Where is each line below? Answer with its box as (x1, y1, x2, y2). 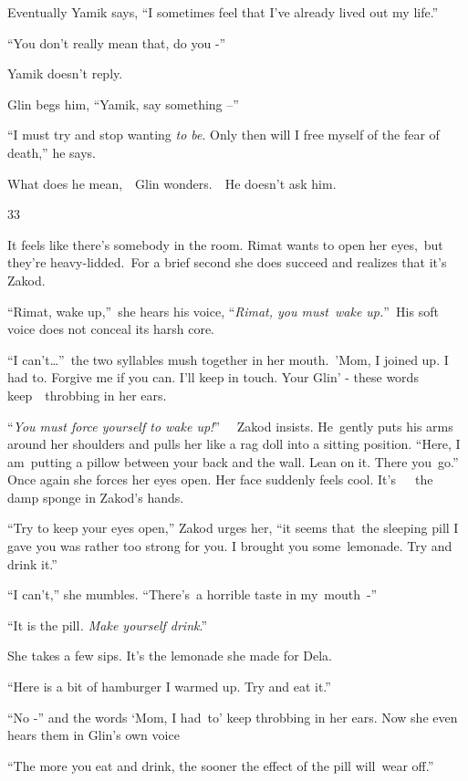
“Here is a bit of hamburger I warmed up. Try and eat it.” (7, 677, 331, 696)
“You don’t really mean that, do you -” (7, 33, 226, 52)
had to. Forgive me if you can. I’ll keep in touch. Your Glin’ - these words (7, 368, 419, 387)
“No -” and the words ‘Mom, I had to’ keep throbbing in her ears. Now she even (7, 707, 458, 726)
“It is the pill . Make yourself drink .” (7, 615, 208, 634)
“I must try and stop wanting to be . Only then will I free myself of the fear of (7, 125, 440, 144)
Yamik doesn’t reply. (7, 64, 123, 83)
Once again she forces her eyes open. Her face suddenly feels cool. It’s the (7, 470, 433, 489)
